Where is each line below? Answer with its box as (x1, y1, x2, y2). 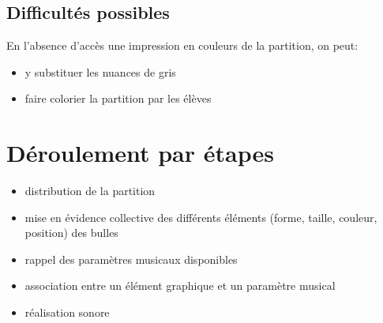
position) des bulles (24, 224, 118, 241)
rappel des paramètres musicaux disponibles (24, 250, 238, 267)
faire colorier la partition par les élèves (24, 90, 212, 107)
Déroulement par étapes (6, 137, 274, 169)
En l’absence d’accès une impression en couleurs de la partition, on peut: (6, 37, 359, 54)
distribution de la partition (24, 182, 156, 199)
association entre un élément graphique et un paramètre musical (24, 277, 336, 294)
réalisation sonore (24, 304, 110, 321)
